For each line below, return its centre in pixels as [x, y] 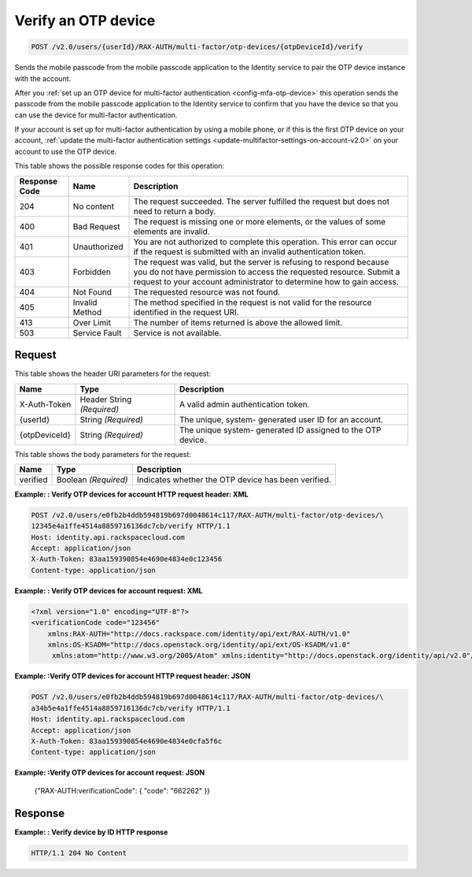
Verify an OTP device [85, 20]
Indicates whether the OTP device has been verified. [234, 479]
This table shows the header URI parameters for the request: [113, 373]
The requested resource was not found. [207, 292]
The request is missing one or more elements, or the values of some [260, 221]
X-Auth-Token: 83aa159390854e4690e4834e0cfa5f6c [127, 741]
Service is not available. [177, 333]
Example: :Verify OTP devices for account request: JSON [110, 773]
